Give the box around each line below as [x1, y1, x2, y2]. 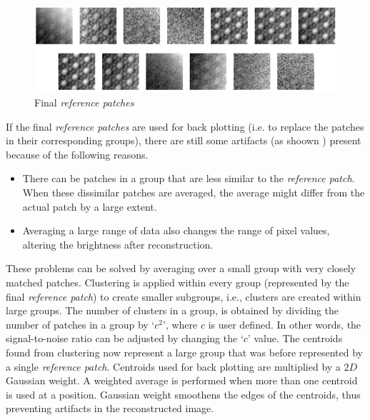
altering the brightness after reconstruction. [22, 236, 214, 251]
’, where [162, 316, 198, 331]
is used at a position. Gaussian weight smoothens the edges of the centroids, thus [6, 386, 361, 401]
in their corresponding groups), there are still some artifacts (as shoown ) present [6, 133, 361, 148]
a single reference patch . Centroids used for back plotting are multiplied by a [6, 359, 341, 374]
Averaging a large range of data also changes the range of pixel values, [22, 223, 330, 238]
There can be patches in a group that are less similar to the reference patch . [22, 171, 355, 186]
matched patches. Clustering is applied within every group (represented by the [6, 275, 349, 290]
